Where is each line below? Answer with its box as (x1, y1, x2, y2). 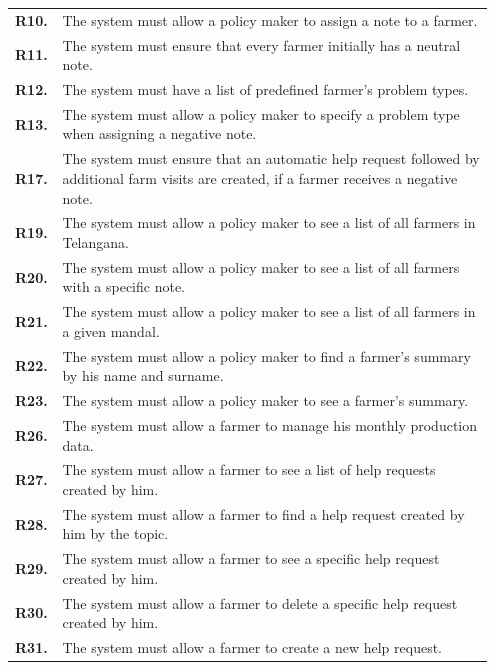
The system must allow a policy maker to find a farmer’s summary (62, 345, 471, 366)
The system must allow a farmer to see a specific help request (62, 548, 440, 569)
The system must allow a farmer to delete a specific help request (62, 592, 458, 613)
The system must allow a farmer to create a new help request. (62, 637, 442, 658)
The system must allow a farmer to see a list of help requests (62, 459, 436, 480)
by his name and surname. (62, 365, 224, 386)
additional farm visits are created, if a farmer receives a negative (62, 167, 458, 188)
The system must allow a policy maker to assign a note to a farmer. (62, 9, 478, 30)
